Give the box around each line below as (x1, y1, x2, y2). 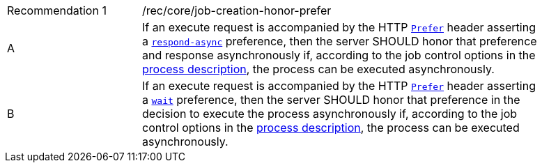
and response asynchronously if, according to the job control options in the (142, 48, 536, 62)
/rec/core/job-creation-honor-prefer (142, 3, 332, 17)
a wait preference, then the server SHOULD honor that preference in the (142, 93, 520, 107)
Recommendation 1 (7, 3, 107, 17)
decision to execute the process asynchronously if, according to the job (142, 107, 518, 121)
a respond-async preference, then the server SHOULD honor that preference (142, 34, 537, 48)
